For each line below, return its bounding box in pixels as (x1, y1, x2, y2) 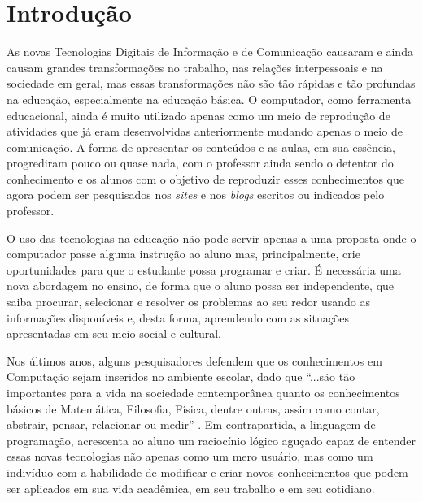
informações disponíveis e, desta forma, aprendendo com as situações (7, 309, 350, 326)
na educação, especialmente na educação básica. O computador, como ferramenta (7, 90, 412, 107)
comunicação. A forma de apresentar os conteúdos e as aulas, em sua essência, (7, 138, 395, 155)
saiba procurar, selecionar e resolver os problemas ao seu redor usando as (7, 293, 370, 310)
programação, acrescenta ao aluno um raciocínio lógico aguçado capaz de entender (7, 431, 416, 448)
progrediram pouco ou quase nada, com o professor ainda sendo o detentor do (7, 154, 394, 171)
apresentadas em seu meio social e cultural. (7, 325, 222, 342)
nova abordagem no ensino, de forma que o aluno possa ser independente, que (7, 277, 395, 294)
